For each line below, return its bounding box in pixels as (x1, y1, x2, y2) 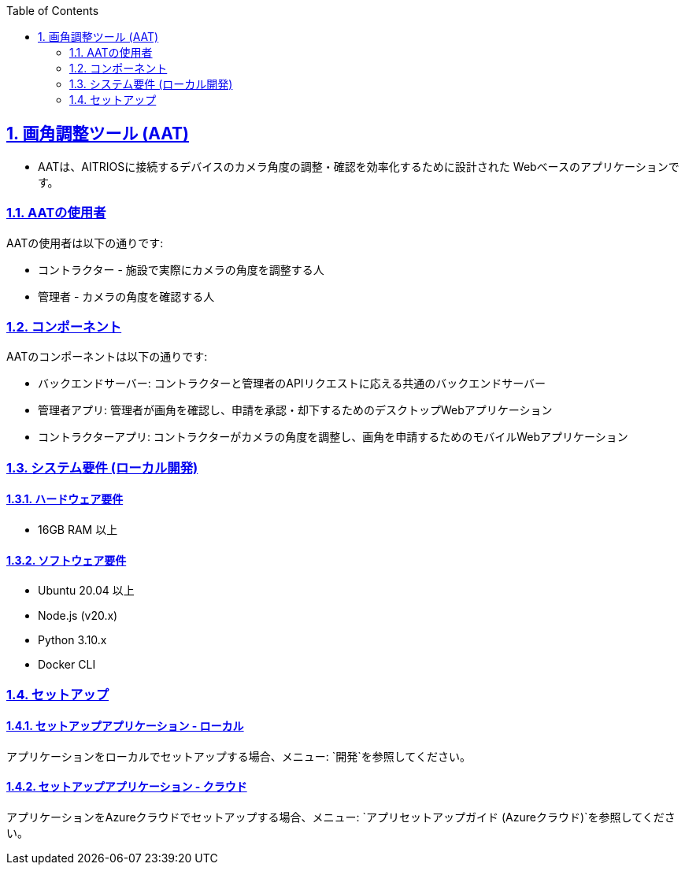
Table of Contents (6, 4, 99, 17)
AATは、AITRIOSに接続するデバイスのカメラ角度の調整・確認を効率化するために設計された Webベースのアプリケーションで (38, 159, 679, 173)
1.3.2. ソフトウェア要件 (6, 553, 127, 567)
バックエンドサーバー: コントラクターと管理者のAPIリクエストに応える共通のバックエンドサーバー (38, 376, 546, 391)
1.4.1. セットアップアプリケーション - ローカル (6, 719, 244, 733)
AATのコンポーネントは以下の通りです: (6, 350, 208, 364)
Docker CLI (38, 658, 96, 672)
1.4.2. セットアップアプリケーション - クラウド (6, 780, 247, 794)
